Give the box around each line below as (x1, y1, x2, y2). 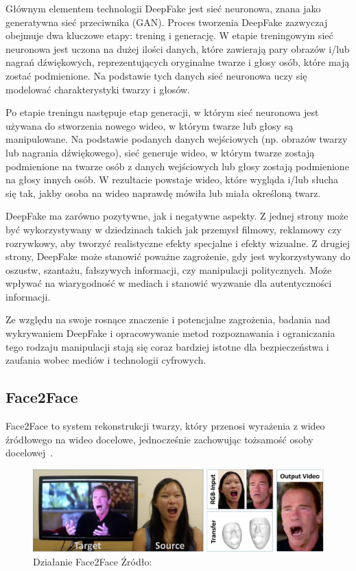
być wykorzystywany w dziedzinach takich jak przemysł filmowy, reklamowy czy (5, 222, 342, 236)
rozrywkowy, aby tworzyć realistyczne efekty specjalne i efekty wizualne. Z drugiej (5, 235, 350, 250)
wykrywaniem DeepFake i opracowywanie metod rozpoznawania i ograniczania (5, 326, 335, 340)
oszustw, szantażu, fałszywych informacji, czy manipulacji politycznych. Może (5, 262, 332, 277)
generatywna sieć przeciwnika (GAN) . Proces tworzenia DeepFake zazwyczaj (5, 14, 328, 29)
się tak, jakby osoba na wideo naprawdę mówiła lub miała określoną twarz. (5, 185, 321, 200)
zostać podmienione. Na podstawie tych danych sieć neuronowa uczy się (5, 68, 307, 82)
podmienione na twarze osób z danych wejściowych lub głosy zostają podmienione (5, 159, 349, 173)
